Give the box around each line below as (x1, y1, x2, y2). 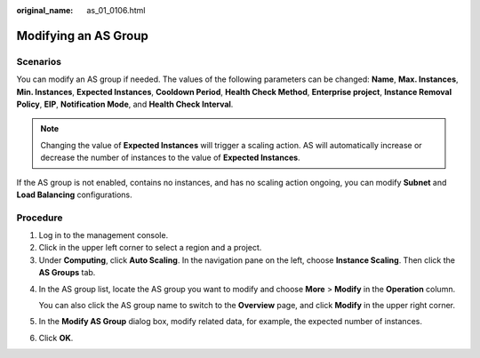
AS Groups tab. (38, 267, 96, 278)
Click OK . (38, 332, 74, 343)
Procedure (16, 211, 63, 224)
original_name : (16, 5, 74, 15)
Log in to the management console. (38, 230, 169, 241)
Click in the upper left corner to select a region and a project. (38, 243, 262, 253)
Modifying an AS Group (16, 28, 148, 44)
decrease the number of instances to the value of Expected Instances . (40, 152, 301, 163)
